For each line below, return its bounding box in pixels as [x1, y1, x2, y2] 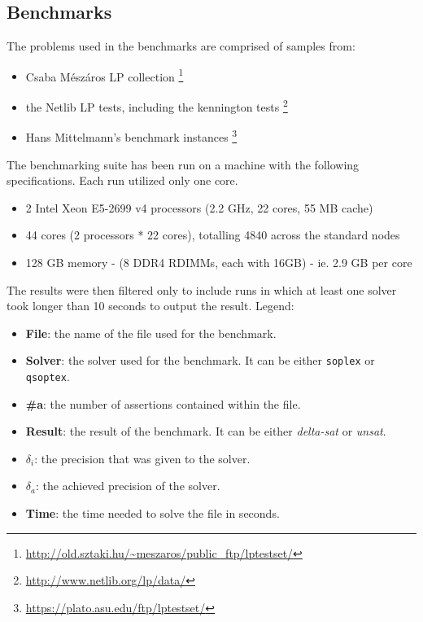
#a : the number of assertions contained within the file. [25, 395, 301, 412]
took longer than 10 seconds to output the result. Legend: [7, 297, 294, 314]
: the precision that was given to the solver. [34, 449, 251, 466]
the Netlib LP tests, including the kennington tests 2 [25, 96, 288, 115]
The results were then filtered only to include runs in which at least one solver [7, 281, 397, 298]
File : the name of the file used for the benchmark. [25, 324, 277, 341]
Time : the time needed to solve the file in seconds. [25, 504, 280, 521]
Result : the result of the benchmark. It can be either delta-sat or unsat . [25, 423, 386, 440]
